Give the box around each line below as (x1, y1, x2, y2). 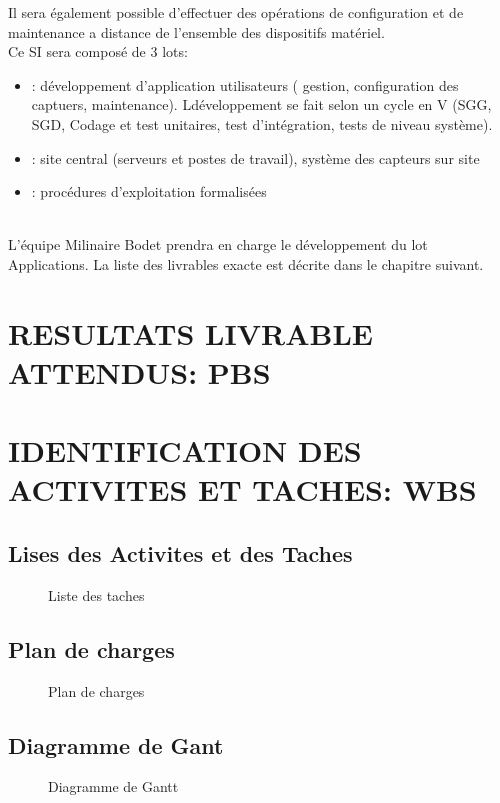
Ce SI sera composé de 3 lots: (8, 41, 188, 62)
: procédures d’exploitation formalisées (31, 181, 267, 202)
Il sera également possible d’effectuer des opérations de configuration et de (8, 2, 464, 22)
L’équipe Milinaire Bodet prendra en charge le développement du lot (8, 234, 428, 255)
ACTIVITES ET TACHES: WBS (8, 469, 477, 510)
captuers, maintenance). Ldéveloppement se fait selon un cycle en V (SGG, (31, 94, 492, 115)
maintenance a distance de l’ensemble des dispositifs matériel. (8, 21, 385, 42)
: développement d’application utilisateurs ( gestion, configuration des (31, 74, 459, 95)
